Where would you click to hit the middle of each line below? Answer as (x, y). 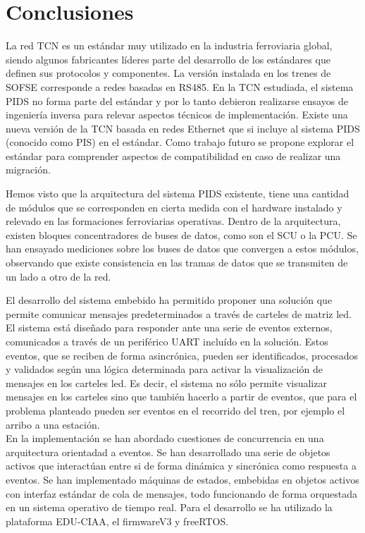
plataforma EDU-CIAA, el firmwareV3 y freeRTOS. (117, 521)
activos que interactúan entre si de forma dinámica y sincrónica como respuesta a (181, 466)
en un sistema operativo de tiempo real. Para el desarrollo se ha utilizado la (169, 507)
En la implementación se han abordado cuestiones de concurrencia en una (165, 438)
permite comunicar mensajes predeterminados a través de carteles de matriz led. (179, 313)
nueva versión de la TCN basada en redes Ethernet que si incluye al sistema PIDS (183, 128)
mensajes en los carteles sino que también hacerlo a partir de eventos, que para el (181, 397)
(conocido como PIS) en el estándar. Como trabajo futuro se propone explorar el (180, 142)
